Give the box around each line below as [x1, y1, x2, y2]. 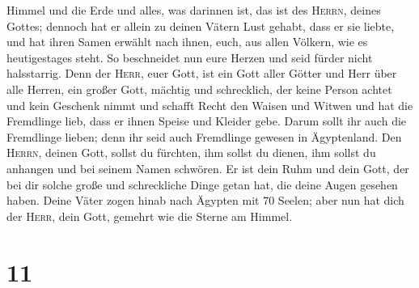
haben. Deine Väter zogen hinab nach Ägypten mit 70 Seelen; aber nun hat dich [6, 192, 404, 209]
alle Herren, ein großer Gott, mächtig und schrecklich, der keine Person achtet [6, 80, 392, 97]
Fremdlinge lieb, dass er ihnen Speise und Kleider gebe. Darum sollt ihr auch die [6, 112, 407, 129]
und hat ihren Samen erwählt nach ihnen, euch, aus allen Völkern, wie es [6, 33, 368, 50]
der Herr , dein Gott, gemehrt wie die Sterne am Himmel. [6, 207, 293, 224]
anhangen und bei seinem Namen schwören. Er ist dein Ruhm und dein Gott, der [6, 159, 409, 176]
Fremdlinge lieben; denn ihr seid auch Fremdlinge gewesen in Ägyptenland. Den [6, 128, 402, 145]
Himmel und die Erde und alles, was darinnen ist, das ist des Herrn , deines [6, 2, 381, 18]
